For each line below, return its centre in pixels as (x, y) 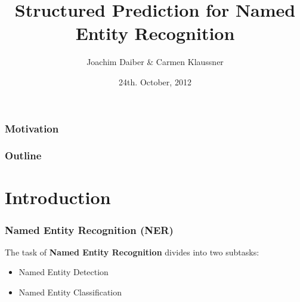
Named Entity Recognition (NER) (89, 229)
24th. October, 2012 (155, 81)
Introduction (58, 197)
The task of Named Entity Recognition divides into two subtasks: (132, 252)
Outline (23, 155)
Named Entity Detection (64, 272)
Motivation (32, 128)
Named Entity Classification (70, 292)
